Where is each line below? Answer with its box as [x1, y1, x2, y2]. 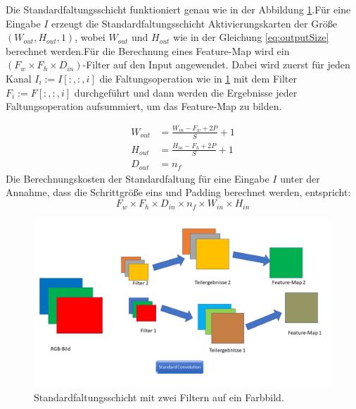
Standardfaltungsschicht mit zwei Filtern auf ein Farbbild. [34, 389, 284, 404]
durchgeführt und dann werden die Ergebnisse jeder [74, 85, 298, 99]
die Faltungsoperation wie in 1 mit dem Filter [99, 71, 297, 85]
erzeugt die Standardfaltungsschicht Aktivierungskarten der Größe [51, 16, 337, 30]
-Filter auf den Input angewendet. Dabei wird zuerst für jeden [82, 57, 350, 72]
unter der [280, 171, 320, 185]
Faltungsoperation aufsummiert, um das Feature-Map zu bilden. [6, 99, 282, 114]
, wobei [75, 30, 106, 44]
